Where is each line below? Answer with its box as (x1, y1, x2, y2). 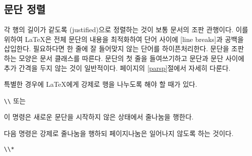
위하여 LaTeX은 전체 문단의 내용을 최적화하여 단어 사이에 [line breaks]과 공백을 (4, 34, 244, 44)
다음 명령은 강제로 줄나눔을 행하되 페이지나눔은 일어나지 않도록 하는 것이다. (4, 128, 233, 138)
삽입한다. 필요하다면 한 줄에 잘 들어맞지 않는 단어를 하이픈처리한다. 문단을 (4, 43, 229, 54)
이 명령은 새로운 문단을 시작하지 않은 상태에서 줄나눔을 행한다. (4, 112, 194, 122)
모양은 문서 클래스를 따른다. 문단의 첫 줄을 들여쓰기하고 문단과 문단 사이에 (19, 53, 245, 63)
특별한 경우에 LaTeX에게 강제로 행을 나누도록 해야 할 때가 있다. (4, 79, 197, 89)
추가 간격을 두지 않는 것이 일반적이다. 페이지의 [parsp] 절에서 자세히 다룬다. (4, 62, 231, 73)
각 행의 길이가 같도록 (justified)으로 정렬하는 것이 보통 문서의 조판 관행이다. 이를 (4, 24, 249, 35)
